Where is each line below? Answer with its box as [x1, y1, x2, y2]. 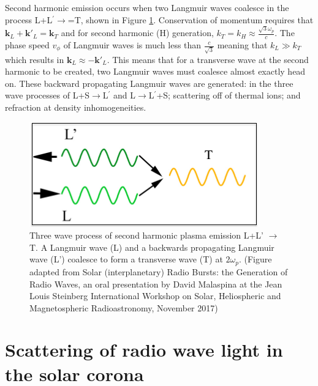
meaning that [217, 39, 268, 51]
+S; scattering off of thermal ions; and [156, 89, 301, 102]
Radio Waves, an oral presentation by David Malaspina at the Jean [29, 277, 282, 290]
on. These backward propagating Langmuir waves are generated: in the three [5, 76, 293, 89]
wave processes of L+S [5, 89, 90, 102]
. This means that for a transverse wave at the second [107, 53, 309, 65]
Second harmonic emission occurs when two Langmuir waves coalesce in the [5, 1, 289, 13]
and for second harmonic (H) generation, [61, 26, 214, 39]
